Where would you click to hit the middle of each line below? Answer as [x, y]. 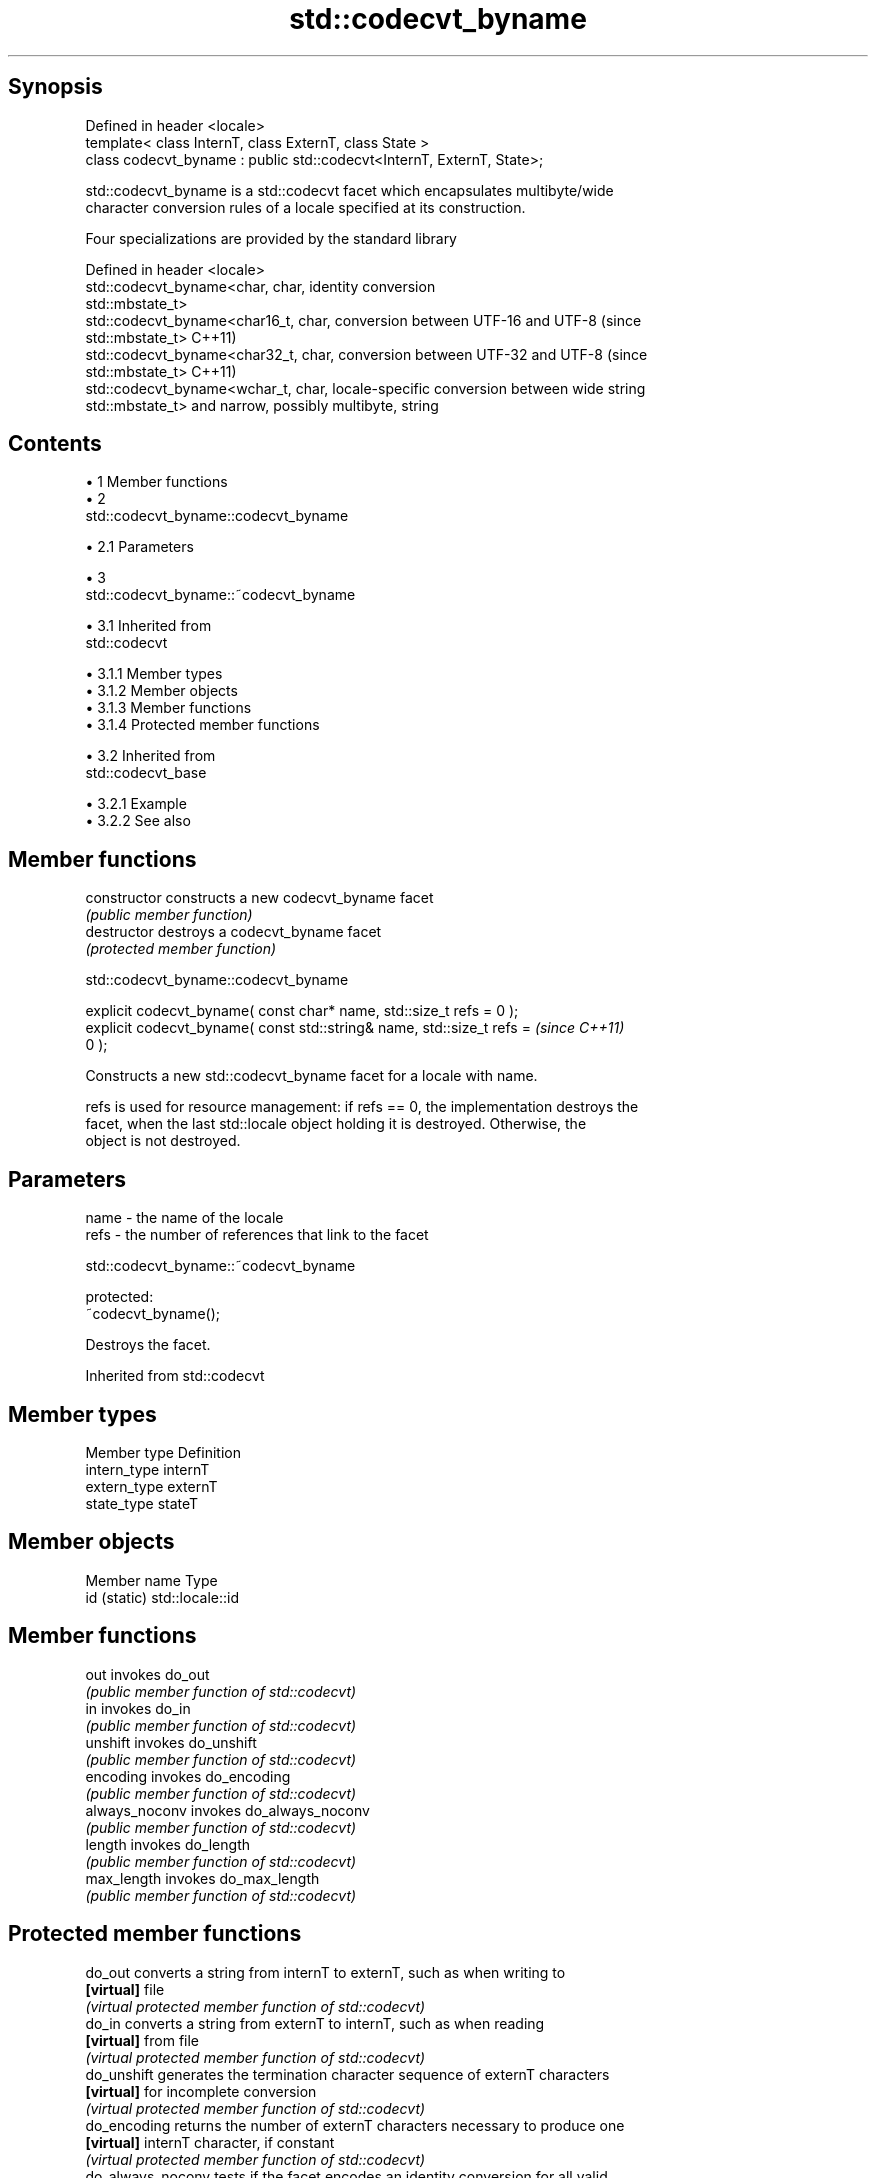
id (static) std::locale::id [162, 1597]
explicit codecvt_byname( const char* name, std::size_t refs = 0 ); [302, 1011]
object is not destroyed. [163, 1141]
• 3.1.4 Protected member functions [202, 725]
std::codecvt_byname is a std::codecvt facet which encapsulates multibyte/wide [349, 190]
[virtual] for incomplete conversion [201, 2091]
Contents [55, 444]
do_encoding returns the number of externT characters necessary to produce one [355, 2125]
